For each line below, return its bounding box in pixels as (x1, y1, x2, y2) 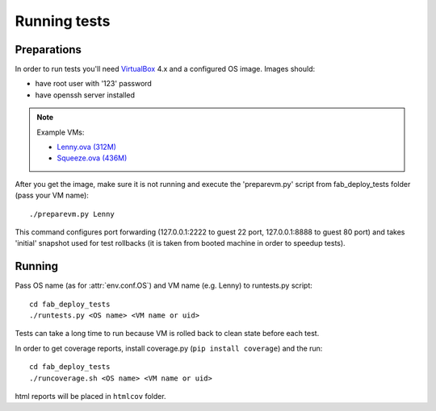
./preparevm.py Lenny (29, 210, 115, 218)
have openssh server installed (35, 89, 136, 100)
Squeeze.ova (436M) (57, 153, 128, 163)
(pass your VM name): (15, 190, 89, 201)
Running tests (15, 12, 111, 30)
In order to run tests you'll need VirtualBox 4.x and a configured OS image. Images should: (15, 64, 316, 74)
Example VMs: (36, 127, 85, 137)
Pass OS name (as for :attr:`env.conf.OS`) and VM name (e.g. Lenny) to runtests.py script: (15, 280, 312, 290)
